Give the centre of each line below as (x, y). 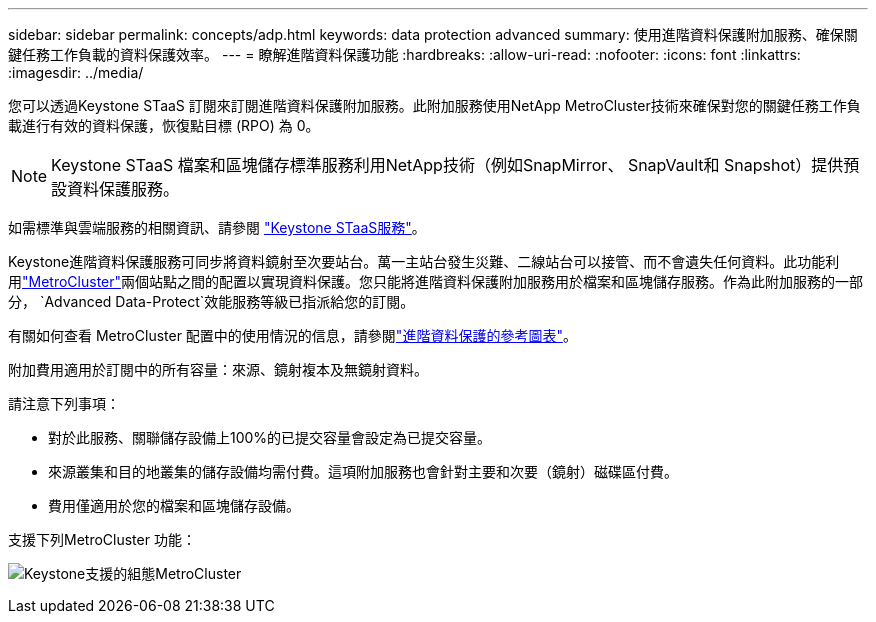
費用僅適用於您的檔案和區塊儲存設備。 (174, 505)
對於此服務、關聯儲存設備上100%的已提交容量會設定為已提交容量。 (270, 437)
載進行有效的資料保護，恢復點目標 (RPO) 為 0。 (164, 125)
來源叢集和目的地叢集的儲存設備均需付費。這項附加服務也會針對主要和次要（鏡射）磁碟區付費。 (363, 471)
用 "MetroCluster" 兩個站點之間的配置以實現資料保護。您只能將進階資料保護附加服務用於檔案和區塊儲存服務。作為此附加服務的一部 (436, 281)
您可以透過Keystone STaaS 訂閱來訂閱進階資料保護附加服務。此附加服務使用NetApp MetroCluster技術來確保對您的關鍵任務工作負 (434, 105)
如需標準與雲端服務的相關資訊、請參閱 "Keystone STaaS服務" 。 (217, 227)
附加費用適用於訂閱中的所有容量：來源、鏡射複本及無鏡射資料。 (218, 369)
